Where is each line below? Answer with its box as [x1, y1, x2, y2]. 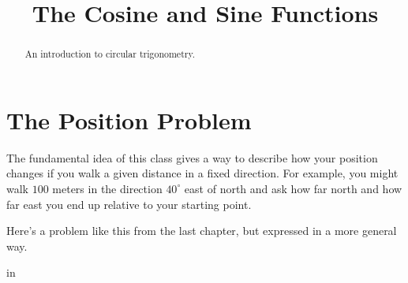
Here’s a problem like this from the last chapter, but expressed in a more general [6, 222, 397, 239]
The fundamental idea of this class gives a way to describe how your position [6, 149, 378, 166]
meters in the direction [52, 180, 163, 196]
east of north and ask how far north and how [184, 180, 402, 196]
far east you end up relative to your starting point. [6, 195, 252, 212]
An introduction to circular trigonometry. [24, 47, 196, 61]
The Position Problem [6, 103, 252, 136]
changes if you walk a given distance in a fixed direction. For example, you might [6, 165, 399, 181]
